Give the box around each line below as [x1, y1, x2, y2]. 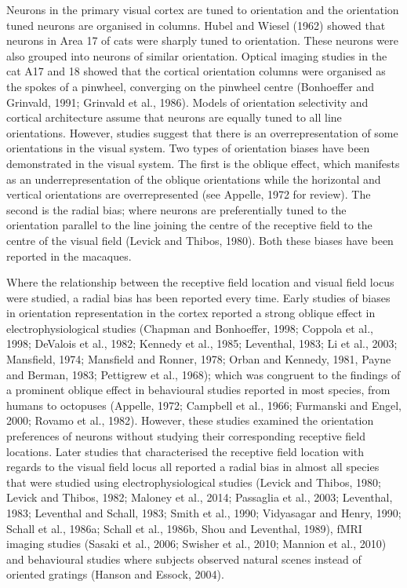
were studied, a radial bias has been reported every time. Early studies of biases [6, 289, 391, 305]
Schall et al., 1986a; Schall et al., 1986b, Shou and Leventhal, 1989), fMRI [6, 520, 362, 536]
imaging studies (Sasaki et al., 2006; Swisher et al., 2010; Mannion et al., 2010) [6, 535, 387, 552]
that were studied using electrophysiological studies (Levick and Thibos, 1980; [6, 473, 381, 490]
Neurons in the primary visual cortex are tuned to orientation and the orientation [6, 2, 399, 17]
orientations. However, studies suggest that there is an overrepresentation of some [6, 124, 398, 141]
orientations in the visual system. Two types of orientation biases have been [6, 140, 370, 156]
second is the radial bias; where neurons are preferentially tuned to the [6, 201, 347, 217]
